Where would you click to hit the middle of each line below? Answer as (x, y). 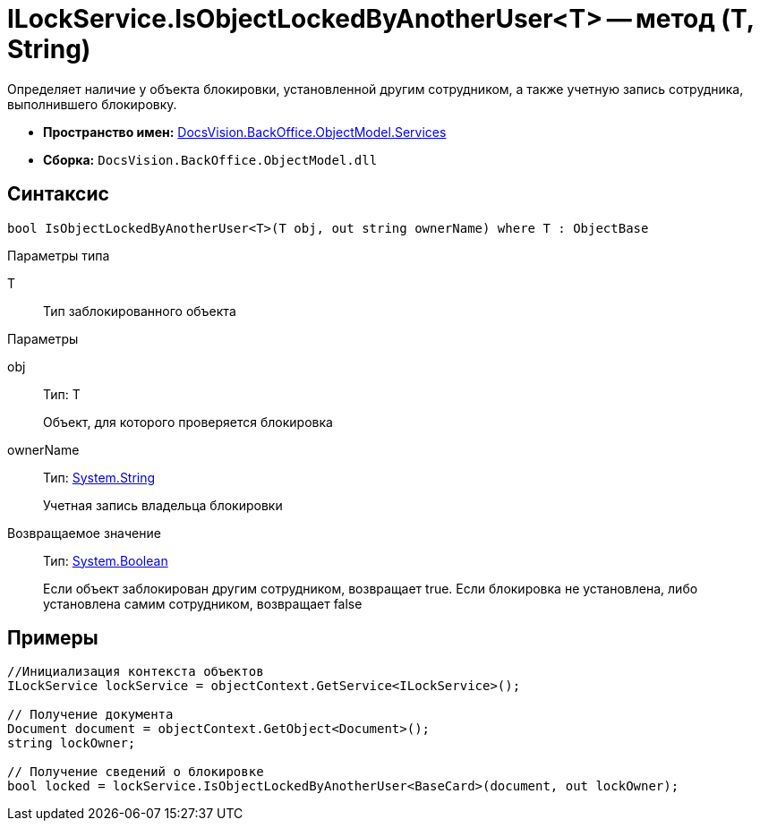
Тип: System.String (99, 477)
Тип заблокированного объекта (140, 311)
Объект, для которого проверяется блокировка (188, 422)
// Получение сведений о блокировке (136, 772)
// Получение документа (90, 715)
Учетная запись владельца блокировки (163, 505)
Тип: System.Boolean (106, 560)
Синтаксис (58, 194)
